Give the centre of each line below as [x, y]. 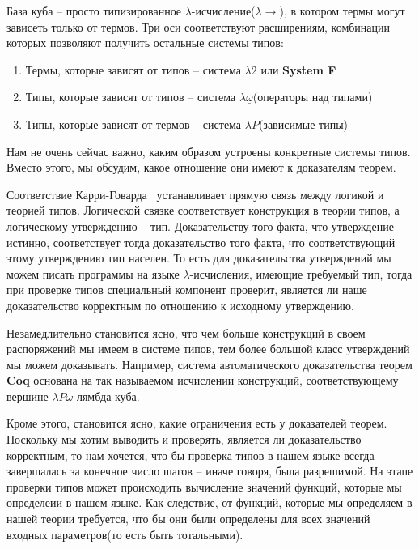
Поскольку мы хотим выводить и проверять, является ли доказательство [184, 439]
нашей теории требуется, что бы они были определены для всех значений [188, 519]
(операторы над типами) [313, 97]
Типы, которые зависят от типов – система [131, 97]
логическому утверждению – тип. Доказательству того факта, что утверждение [200, 226]
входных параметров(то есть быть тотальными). [125, 534]
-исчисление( [223, 11]
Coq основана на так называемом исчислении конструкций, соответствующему [203, 380]
